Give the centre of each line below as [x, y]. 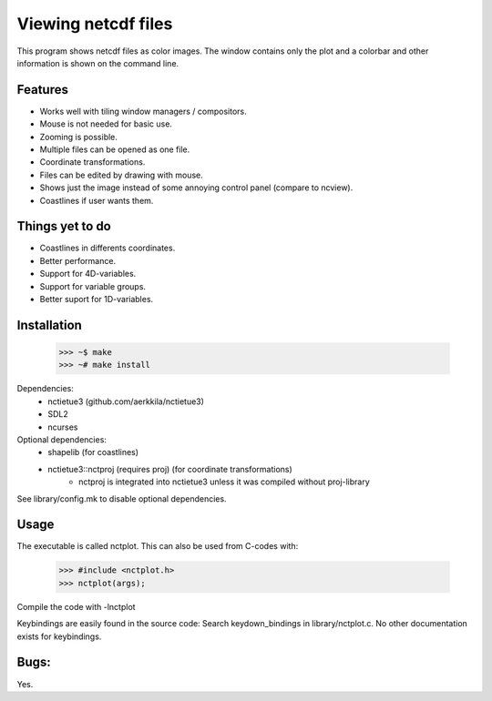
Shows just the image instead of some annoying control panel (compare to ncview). [196, 188]
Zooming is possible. [79, 137]
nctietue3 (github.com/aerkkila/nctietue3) [126, 401]
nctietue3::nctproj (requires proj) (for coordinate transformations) [170, 469]
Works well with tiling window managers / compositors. [143, 111]
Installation [49, 325]
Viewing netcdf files [95, 24]
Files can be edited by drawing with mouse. [122, 175]
